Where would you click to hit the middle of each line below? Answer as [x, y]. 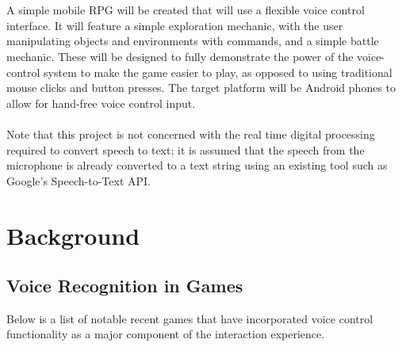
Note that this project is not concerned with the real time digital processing [191, 133]
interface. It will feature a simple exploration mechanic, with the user [175, 25]
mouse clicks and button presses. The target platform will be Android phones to [201, 88]
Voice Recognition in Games [125, 286]
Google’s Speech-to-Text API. [78, 180]
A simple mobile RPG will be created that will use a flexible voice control [186, 10]
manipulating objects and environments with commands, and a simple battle [193, 41]
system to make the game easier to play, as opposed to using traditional [218, 72]
